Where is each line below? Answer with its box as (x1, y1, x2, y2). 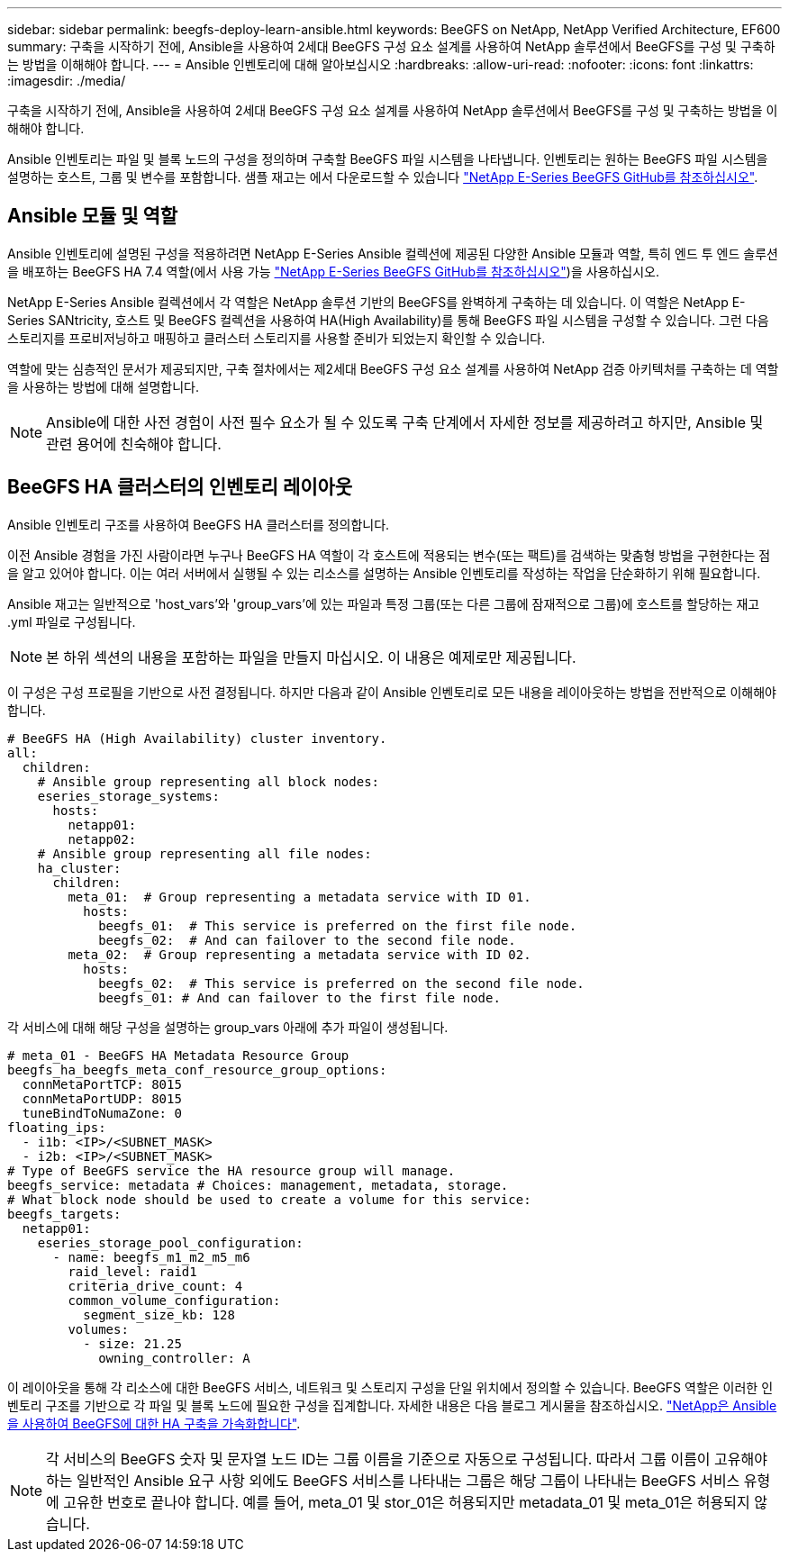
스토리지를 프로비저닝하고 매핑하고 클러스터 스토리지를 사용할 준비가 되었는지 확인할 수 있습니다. (7, 330, 546, 346)
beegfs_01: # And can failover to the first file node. (98, 990, 501, 1005)
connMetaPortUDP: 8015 (22, 1091, 182, 1106)
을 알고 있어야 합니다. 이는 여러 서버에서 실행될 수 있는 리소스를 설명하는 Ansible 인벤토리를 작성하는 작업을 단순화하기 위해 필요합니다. (7, 565, 761, 581)
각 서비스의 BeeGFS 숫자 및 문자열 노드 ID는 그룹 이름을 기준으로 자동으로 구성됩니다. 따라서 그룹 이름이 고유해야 (46, 1449, 767, 1468)
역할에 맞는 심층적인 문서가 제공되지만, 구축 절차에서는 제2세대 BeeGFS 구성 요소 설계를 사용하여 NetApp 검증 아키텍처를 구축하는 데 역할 (7, 360, 779, 376)
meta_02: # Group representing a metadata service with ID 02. (68, 947, 531, 962)
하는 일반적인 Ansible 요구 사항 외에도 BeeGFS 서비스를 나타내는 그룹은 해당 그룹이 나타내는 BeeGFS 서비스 (46, 1471, 740, 1490)
